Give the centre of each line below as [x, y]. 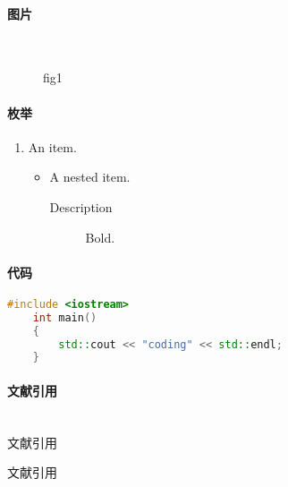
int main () [65, 317]
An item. [52, 146]
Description [81, 206]
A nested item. [90, 177]
